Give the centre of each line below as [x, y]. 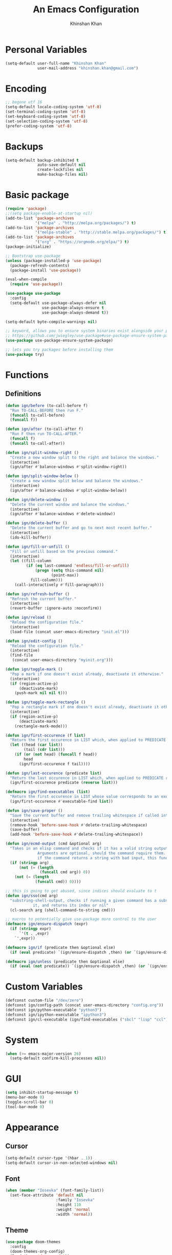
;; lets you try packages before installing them [59, 350]
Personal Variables [46, 49]
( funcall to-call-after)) [38, 443]
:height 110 [68, 1205]
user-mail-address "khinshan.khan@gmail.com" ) [88, 68]
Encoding [26, 89]
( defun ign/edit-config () [34, 641]
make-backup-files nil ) [63, 175]
